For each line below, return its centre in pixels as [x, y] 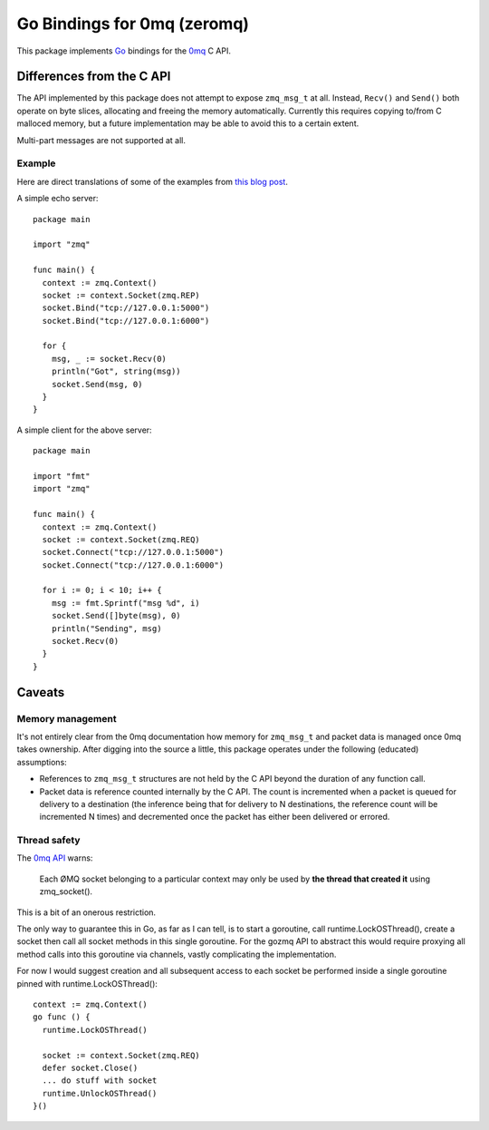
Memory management [67, 718]
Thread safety [48, 841]
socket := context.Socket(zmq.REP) [121, 295]
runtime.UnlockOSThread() [100, 1093]
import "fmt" [62, 476]
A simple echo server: [58, 199]
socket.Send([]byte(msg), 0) [116, 616]
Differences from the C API [94, 77]
